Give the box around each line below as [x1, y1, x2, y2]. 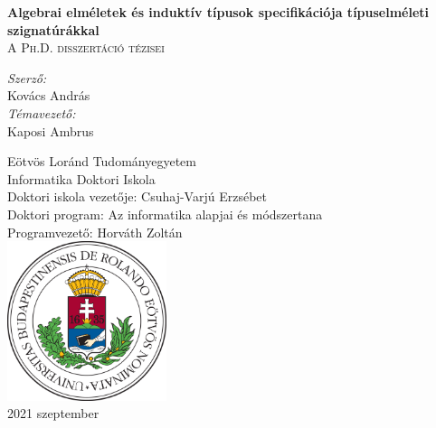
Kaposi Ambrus [7, 121, 94, 140]
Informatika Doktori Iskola [7, 169, 156, 188]
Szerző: [7, 68, 47, 87]
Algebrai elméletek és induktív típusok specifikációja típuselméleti [7, 3, 430, 21]
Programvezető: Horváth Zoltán [7, 222, 183, 241]
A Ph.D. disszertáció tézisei [7, 38, 165, 57]
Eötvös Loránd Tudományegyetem [7, 152, 196, 171]
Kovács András [7, 86, 90, 105]
